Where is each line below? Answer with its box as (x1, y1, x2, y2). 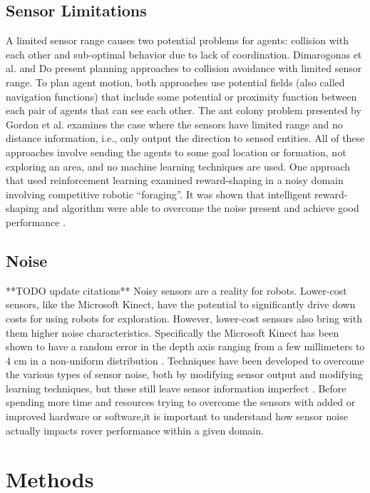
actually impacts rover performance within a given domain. (6, 422, 264, 437)
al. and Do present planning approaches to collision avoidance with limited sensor (6, 61, 362, 76)
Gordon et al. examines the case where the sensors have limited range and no (6, 116, 343, 131)
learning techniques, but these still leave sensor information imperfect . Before (6, 380, 346, 395)
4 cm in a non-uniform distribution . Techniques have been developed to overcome (6, 352, 364, 367)
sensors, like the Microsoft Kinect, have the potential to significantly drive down (6, 297, 356, 312)
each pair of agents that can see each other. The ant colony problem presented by (6, 103, 361, 118)
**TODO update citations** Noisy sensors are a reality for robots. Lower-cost (6, 283, 347, 298)
